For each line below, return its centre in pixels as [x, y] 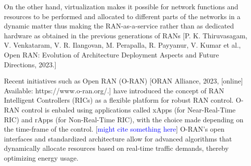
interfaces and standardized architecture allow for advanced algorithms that [118, 138]
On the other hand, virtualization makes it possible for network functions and [121, 6]
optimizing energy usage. [41, 157]
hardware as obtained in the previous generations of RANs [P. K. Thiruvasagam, [126, 35]
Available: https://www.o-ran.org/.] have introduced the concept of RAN [114, 90]
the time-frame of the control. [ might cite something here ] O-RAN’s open [114, 129]
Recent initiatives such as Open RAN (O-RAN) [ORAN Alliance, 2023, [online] [124, 81]
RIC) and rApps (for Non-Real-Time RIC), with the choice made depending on [124, 119]
